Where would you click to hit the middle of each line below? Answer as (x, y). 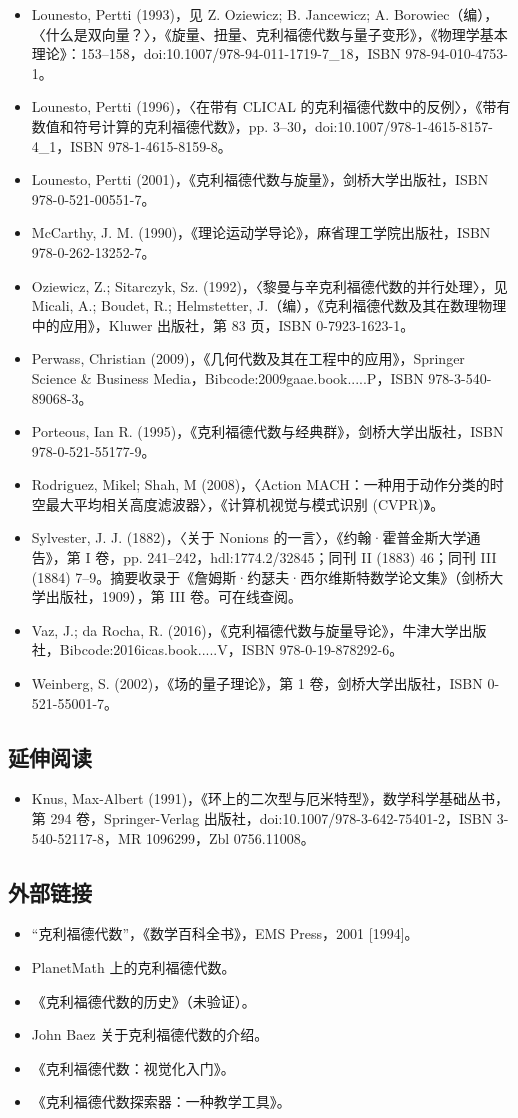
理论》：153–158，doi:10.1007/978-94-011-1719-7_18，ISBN (216, 53)
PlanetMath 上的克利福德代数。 (133, 967)
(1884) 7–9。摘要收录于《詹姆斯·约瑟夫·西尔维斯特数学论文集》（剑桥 (260, 576)
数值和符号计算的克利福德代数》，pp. (150, 125)
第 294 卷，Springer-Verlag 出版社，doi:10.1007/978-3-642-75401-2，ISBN (262, 818)
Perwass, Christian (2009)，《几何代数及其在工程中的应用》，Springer (248, 358)
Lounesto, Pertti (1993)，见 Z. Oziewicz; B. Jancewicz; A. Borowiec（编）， (265, 14)
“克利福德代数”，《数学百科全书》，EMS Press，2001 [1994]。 (225, 933)
